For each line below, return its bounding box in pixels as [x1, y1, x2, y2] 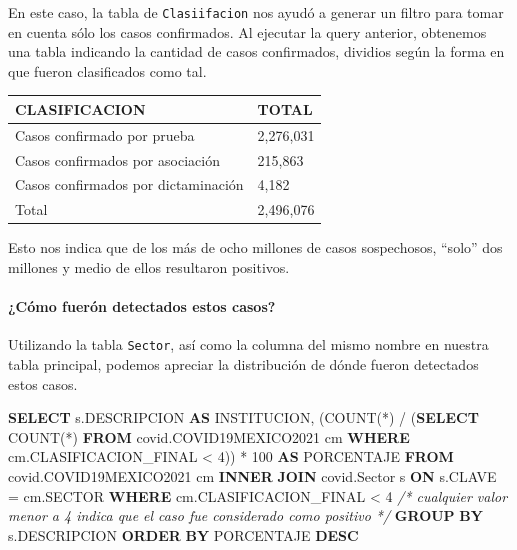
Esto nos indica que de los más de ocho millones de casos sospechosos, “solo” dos [8, 237, 503, 258]
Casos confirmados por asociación [15, 149, 220, 170]
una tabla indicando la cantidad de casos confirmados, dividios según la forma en [8, 41, 505, 62]
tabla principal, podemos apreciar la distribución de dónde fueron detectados [8, 354, 479, 375]
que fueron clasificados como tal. [8, 60, 207, 81]
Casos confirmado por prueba [15, 124, 195, 145]
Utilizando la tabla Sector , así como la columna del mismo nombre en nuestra [8, 334, 489, 355]
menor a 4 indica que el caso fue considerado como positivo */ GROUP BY [8, 505, 483, 526]
